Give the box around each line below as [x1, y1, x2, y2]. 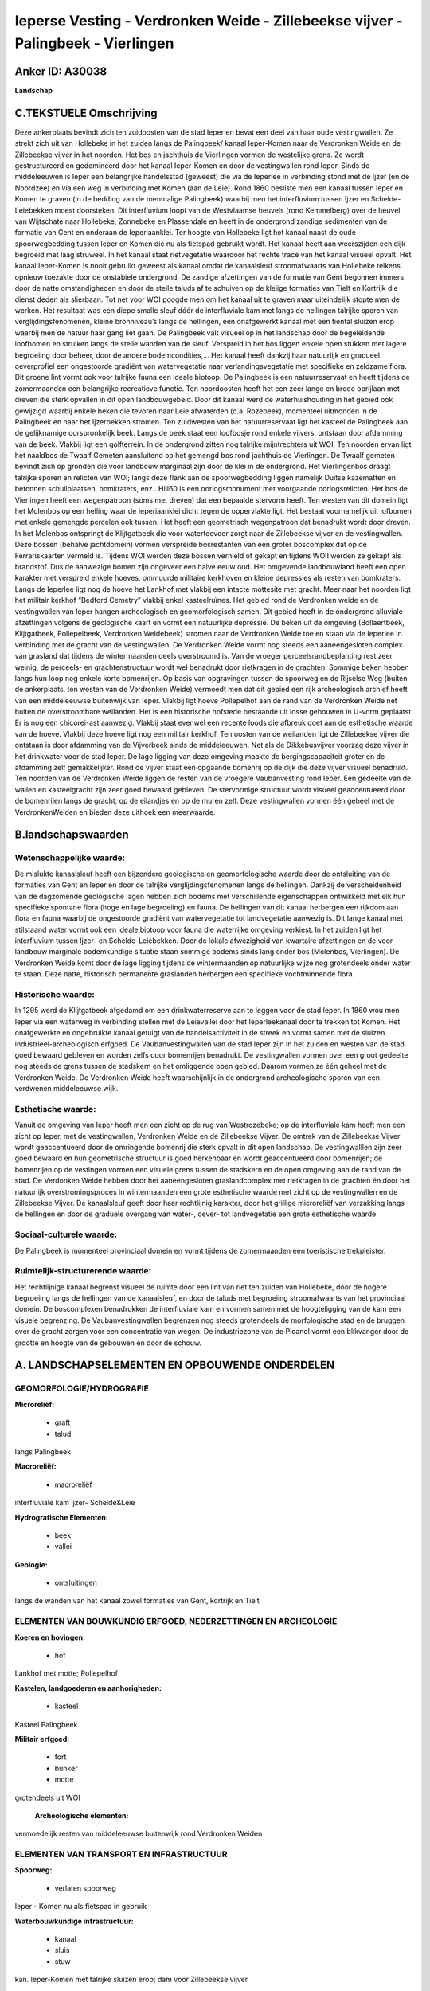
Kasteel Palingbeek [14, 1719, 78, 1729]
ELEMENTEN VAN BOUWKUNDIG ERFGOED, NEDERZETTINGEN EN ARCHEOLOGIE [14, 1616, 338, 1627]
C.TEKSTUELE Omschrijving [14, 106, 158, 119]
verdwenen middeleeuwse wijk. [14, 1084, 119, 1093]
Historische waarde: [14, 989, 96, 1000]
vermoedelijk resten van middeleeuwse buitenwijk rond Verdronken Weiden [14, 1829, 263, 1839]
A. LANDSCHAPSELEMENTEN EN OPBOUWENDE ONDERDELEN [14, 1359, 335, 1372]
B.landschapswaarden [14, 828, 129, 842]
